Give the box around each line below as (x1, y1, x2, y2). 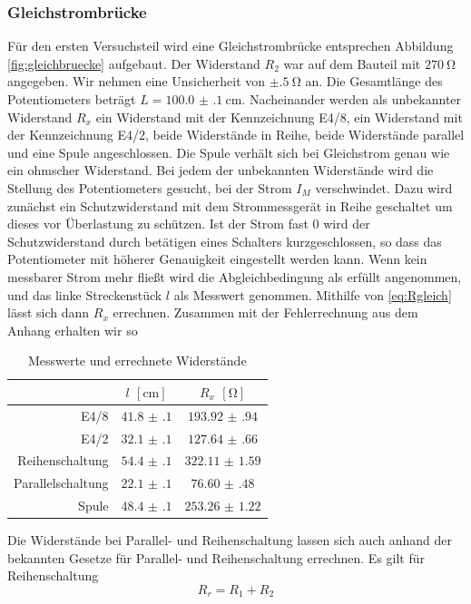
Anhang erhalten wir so (7, 320, 138, 339)
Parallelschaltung (14, 473, 109, 492)
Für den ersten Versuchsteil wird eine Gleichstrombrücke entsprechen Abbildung (7, 36, 454, 55)
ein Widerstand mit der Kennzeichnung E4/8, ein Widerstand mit (95, 107, 463, 126)
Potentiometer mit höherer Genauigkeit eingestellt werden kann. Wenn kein (7, 249, 427, 268)
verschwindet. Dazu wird (315, 178, 453, 197)
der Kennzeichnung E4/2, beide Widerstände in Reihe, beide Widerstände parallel (7, 125, 465, 144)
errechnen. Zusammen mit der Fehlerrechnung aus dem (113, 303, 418, 322)
